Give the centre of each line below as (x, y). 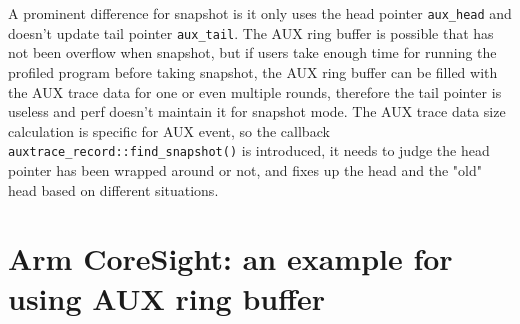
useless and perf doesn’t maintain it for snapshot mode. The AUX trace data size (257, 111)
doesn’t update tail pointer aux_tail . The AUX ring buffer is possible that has (251, 32)
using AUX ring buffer (167, 297)
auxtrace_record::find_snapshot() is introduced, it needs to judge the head (249, 150)
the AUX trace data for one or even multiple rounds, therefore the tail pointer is (255, 91)
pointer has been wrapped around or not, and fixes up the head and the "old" (245, 169)
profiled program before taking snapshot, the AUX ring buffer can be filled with (253, 71)
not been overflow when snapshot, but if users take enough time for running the (252, 52)
